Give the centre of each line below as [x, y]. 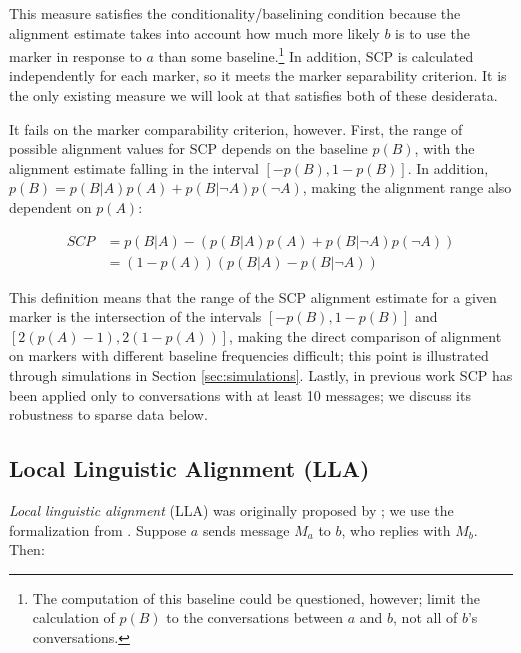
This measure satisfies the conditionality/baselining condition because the [235, 13]
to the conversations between [255, 617]
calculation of [73, 617]
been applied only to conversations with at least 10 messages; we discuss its [240, 394]
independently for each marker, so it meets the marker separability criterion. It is [258, 75]
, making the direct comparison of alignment [365, 335]
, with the [444, 148]
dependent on [50, 207]
